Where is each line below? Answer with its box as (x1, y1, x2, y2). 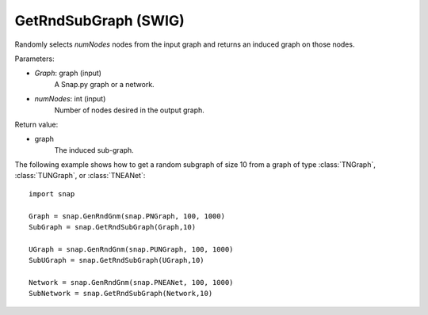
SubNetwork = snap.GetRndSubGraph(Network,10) (29, 289, 213, 298)
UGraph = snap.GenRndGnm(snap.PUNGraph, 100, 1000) (29, 245, 234, 253)
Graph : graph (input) (34, 68, 102, 78)
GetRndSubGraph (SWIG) (14, 12, 185, 29)
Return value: (14, 120, 59, 129)
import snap (29, 189, 75, 198)
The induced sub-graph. (54, 145, 134, 154)
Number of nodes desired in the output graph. (54, 105, 205, 115)
